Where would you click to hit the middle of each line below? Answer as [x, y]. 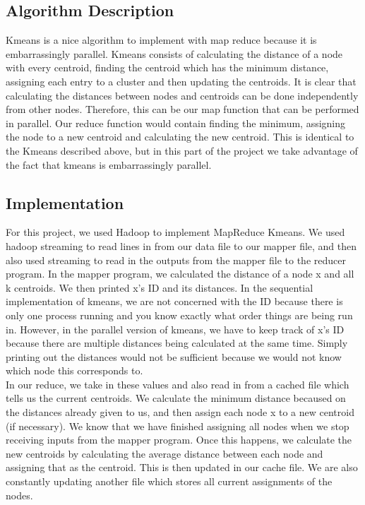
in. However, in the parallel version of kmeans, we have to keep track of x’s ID [175, 329]
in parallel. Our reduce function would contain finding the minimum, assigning [176, 123]
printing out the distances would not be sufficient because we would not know [174, 356]
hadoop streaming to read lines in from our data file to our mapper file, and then [181, 245]
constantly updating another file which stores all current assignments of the [169, 481]
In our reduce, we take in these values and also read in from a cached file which [178, 384]
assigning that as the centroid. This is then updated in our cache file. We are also [182, 467]
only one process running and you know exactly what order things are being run [179, 315]
